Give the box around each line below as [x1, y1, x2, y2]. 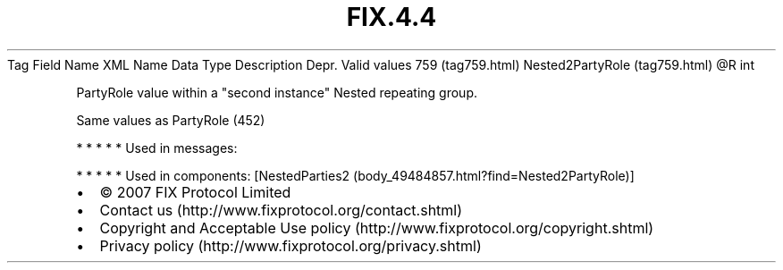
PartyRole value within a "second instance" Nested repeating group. [76, 84, 478, 100]
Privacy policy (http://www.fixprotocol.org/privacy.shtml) [99, 236, 482, 255]
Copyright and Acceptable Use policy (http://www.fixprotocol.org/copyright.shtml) [99, 218, 654, 237]
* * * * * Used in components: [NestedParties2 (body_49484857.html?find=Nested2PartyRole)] [76, 167, 635, 183]
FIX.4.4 [346, 2, 437, 32]
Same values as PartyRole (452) [76, 112, 265, 128]
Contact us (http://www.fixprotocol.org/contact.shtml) [99, 200, 463, 219]
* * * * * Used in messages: [76, 139, 238, 156]
